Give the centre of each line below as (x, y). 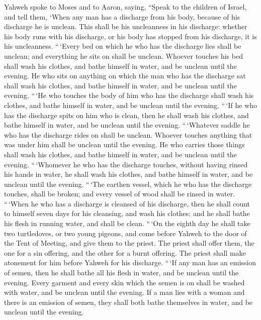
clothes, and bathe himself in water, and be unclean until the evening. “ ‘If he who (131, 105)
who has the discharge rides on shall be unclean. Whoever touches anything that (128, 134)
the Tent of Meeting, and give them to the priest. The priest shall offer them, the (129, 243)
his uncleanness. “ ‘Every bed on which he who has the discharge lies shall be (123, 46)
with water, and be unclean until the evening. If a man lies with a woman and (124, 292)
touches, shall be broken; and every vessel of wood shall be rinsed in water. (120, 194)
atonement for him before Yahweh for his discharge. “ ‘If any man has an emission (130, 262)
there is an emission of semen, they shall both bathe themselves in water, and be (128, 302)
